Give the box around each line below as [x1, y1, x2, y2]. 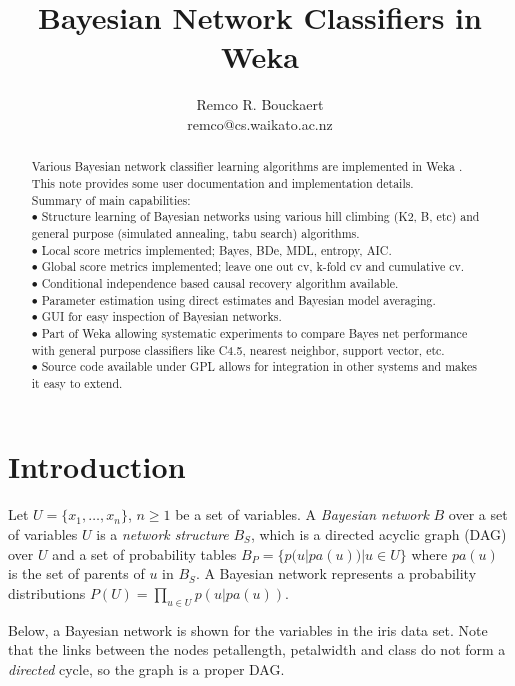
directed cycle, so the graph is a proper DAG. [8, 658, 285, 679]
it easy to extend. [31, 374, 123, 391]
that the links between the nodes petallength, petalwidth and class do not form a [8, 639, 506, 660]
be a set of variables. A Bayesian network [175, 504, 429, 525]
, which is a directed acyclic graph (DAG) [250, 524, 507, 545]
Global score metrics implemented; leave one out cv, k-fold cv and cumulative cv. [41, 258, 465, 275]
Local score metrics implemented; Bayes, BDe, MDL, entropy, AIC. [41, 241, 392, 258]
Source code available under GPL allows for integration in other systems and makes [41, 358, 477, 375]
